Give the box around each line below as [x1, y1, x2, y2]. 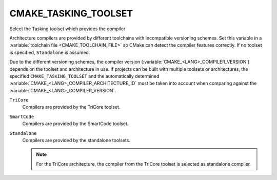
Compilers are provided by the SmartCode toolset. [22, 121, 129, 127]
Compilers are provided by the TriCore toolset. [22, 104, 121, 110]
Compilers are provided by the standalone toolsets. [22, 137, 131, 144]
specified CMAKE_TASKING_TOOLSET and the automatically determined [9, 73, 160, 79]
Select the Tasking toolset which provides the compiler [9, 26, 126, 32]
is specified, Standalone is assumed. [9, 49, 90, 55]
